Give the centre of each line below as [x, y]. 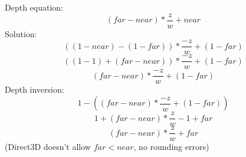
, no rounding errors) [171, 147]
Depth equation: [34, 7]
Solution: [21, 33]
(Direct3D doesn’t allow [48, 147]
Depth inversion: [35, 89]
